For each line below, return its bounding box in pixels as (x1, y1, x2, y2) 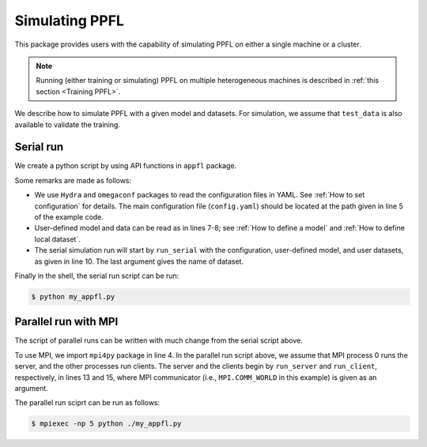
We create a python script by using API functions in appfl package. (14, 161, 237, 171)
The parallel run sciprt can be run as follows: (14, 398, 161, 408)
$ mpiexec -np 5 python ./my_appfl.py (31, 419, 182, 428)
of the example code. (34, 212, 104, 221)
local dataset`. (34, 234, 81, 244)
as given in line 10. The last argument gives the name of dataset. (34, 257, 244, 266)
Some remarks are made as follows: (14, 175, 132, 185)
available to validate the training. (14, 119, 120, 130)
